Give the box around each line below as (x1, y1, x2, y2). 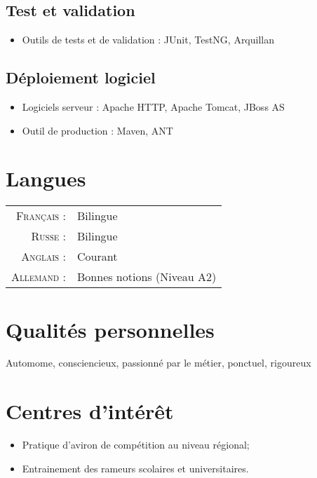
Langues (6, 164, 86, 193)
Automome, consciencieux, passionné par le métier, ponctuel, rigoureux (6, 355, 311, 370)
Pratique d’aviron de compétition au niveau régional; (22, 437, 250, 452)
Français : (15, 207, 67, 224)
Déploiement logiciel (6, 67, 156, 88)
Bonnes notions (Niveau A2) (77, 268, 217, 285)
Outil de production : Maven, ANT (22, 123, 173, 137)
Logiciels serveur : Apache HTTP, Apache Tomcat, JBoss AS (22, 100, 285, 114)
